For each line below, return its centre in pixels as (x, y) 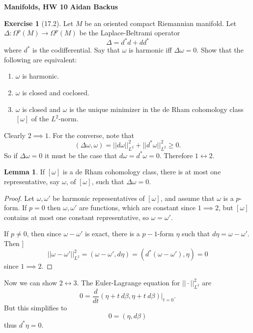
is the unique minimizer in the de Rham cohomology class (156, 109)
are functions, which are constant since (137, 208)
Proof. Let (19, 198)
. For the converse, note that (91, 135)
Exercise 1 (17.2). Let (39, 23)
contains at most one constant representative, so (76, 217)
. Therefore (176, 155)
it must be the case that (81, 155)
